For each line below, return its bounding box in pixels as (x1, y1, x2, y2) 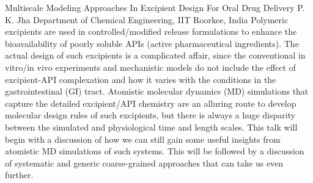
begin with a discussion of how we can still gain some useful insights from (5, 132, 281, 145)
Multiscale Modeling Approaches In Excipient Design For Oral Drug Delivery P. (5, 1, 305, 13)
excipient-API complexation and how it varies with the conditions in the (5, 73, 276, 85)
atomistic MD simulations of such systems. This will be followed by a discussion (5, 145, 304, 157)
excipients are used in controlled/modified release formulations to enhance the (5, 25, 297, 38)
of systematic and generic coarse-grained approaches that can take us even (5, 156, 284, 169)
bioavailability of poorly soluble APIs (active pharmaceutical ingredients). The (5, 37, 299, 49)
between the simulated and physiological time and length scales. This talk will (5, 120, 298, 133)
